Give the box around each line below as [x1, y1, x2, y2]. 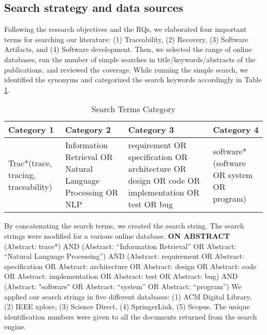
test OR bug [128, 198, 173, 210]
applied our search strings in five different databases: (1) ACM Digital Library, [4, 291, 252, 302]
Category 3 [128, 124, 174, 136]
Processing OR [65, 186, 119, 199]
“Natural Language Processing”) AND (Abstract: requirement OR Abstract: [4, 251, 244, 261]
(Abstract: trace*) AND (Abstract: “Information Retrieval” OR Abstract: [4, 240, 236, 251]
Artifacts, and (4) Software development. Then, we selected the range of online [4, 44, 252, 55]
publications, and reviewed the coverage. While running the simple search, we [4, 64, 248, 75]
